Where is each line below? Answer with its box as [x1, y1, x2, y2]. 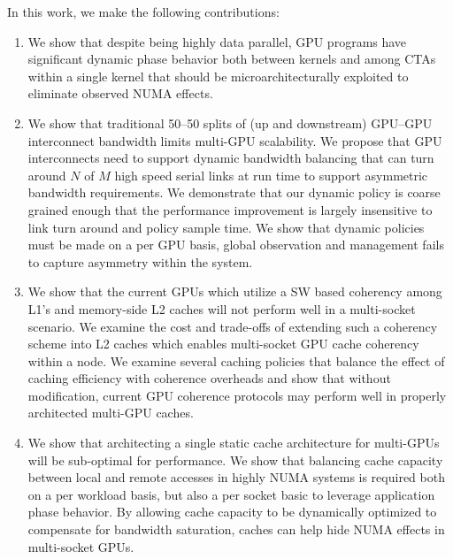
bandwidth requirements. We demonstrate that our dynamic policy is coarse [27, 183, 441, 202]
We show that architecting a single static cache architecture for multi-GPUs [27, 433, 440, 452]
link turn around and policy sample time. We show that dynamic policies [27, 218, 425, 236]
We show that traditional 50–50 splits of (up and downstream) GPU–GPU [27, 113, 433, 132]
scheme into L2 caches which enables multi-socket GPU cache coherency [27, 334, 419, 353]
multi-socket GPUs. [27, 537, 134, 555]
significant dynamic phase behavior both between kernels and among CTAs [27, 50, 436, 68]
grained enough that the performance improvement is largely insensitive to [27, 200, 433, 218]
